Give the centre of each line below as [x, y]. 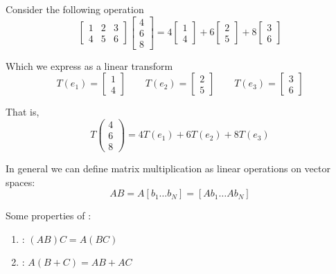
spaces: [20, 182]
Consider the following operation [75, 9]
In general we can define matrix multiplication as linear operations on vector [168, 168]
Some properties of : [48, 216]
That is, [23, 112]
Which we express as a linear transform [89, 65]
